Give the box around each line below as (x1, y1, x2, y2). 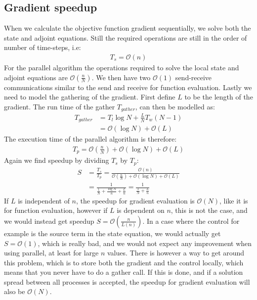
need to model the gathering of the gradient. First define (4, 92, 175, 102)
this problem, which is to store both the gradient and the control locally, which (4, 257, 244, 267)
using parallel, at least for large (4, 248, 99, 258)
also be (4, 286, 25, 297)
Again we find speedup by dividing (4, 155, 109, 165)
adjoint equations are (4, 72, 68, 82)
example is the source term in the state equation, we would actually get (4, 228, 221, 238)
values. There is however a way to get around (107, 248, 245, 258)
